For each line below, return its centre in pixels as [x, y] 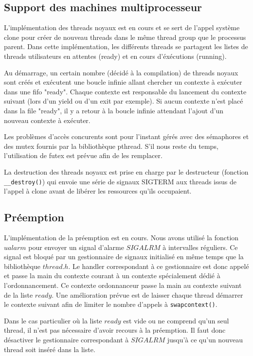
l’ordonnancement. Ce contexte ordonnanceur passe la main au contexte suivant [123, 285]
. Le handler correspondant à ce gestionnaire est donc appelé [159, 266]
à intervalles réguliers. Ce [200, 247]
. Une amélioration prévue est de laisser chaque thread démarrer [147, 294]
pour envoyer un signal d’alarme [76, 247]
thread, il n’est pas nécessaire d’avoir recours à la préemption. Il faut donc [115, 330]
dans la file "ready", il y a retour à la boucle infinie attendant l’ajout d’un [114, 110]
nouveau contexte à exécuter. [47, 120]
